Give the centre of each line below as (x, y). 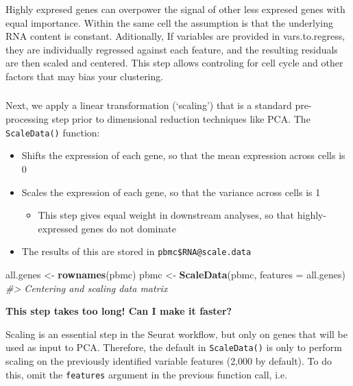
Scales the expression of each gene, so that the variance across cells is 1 (171, 192)
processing (27, 119)
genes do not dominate (129, 228)
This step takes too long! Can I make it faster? (119, 311)
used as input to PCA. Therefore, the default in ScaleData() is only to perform (174, 347)
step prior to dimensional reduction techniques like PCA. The (181, 119)
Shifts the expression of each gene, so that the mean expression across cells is (183, 155)
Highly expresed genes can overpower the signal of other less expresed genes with (175, 9)
